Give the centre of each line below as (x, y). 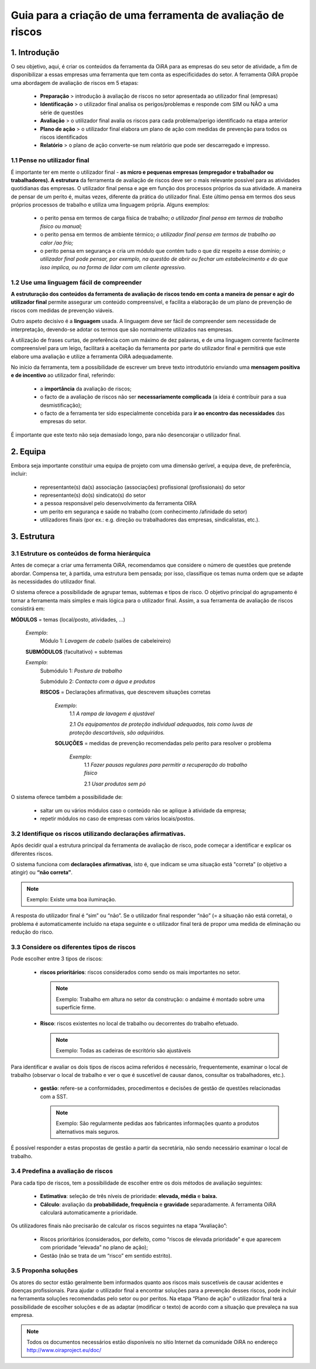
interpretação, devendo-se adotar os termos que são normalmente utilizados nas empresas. (122, 329)
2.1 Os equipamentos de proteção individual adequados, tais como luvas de (161, 724)
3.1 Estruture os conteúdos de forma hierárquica (81, 553)
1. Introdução (35, 52)
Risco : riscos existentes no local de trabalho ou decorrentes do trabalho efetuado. (139, 1024)
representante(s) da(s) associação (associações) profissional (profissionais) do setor (143, 487)
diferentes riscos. (32, 853)
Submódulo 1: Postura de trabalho (81, 671)
